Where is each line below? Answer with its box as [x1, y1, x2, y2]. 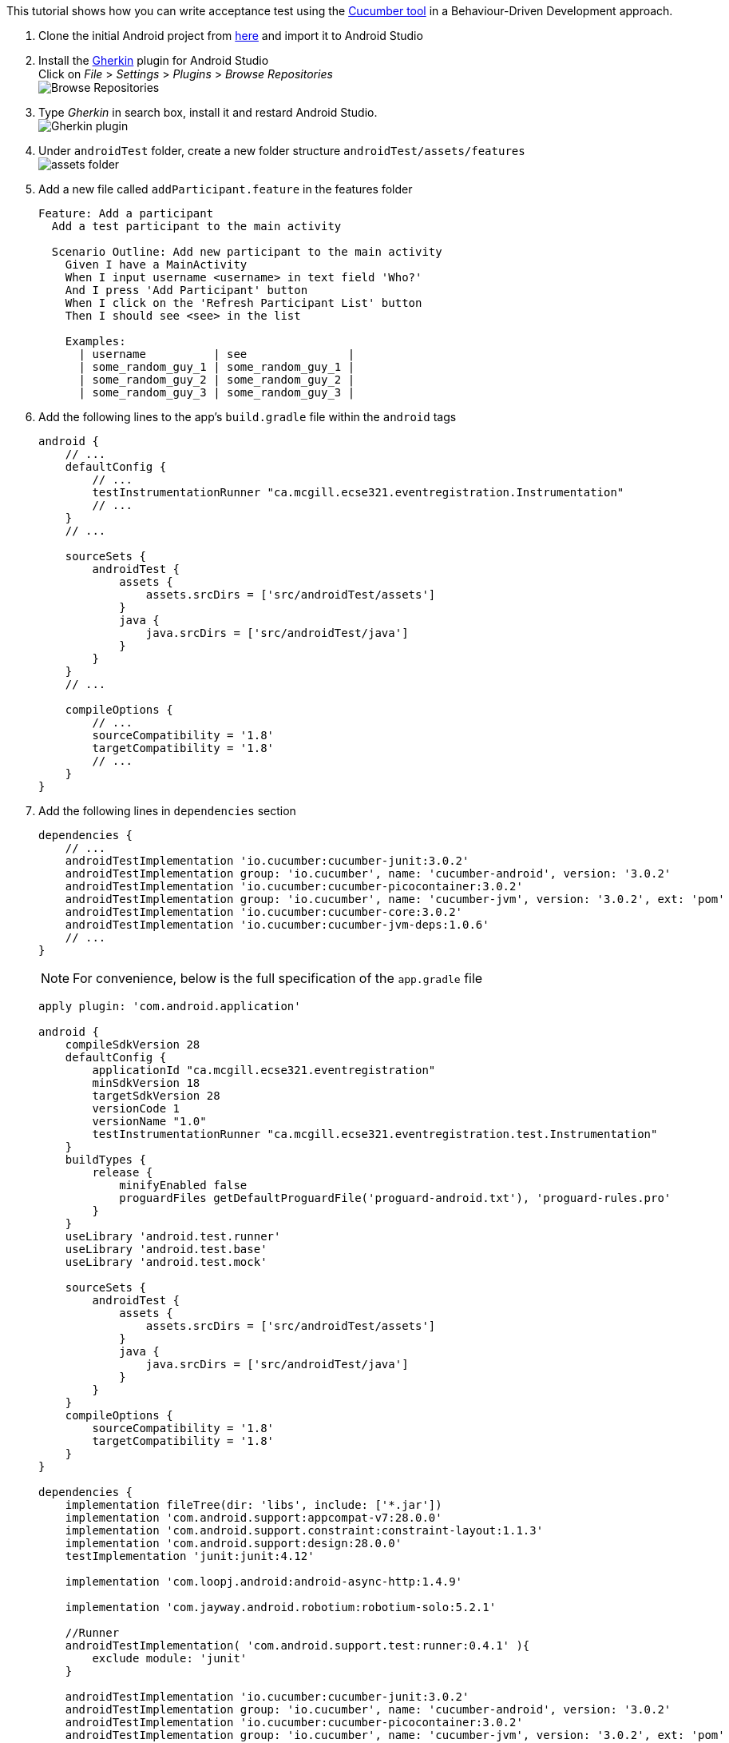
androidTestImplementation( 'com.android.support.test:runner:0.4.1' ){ [65, 1639, 530, 1652]
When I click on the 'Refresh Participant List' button [65, 296, 422, 309]
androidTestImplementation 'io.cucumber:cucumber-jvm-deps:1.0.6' [65, 918, 489, 931]
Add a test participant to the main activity [51, 220, 342, 233]
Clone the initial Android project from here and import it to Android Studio [38, 29, 423, 42]
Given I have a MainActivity [65, 258, 248, 271]
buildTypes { [65, 1153, 146, 1166]
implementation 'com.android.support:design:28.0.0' [65, 1537, 402, 1550]
